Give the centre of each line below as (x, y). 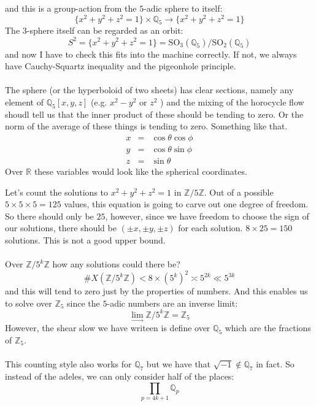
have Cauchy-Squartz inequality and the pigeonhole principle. (121, 66)
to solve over (29, 303)
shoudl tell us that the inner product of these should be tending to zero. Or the (154, 114)
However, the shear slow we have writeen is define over (108, 328)
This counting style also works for (68, 364)
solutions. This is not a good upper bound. (85, 239)
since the (83, 303)
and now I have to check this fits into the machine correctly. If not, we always (151, 54)
